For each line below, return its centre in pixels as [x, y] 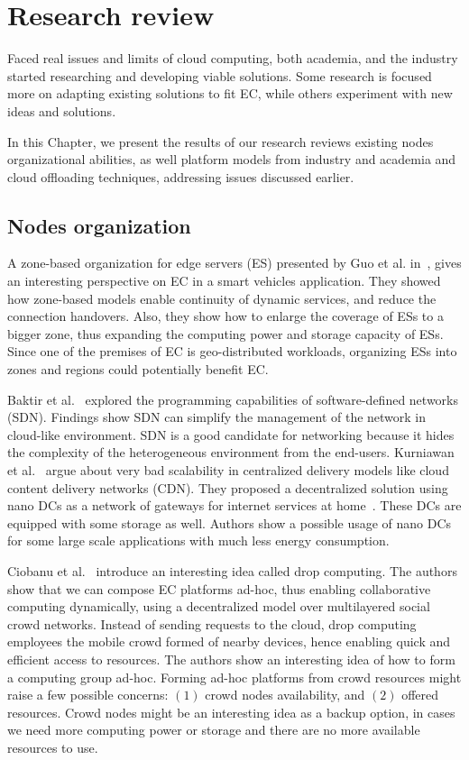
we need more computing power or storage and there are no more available [214, 730]
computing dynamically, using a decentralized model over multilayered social [219, 606]
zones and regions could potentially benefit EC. [138, 369]
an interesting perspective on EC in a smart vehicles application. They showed [224, 281]
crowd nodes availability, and [285, 695]
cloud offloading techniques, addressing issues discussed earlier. [181, 176]
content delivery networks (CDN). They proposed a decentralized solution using [228, 487]
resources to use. [53, 747]
